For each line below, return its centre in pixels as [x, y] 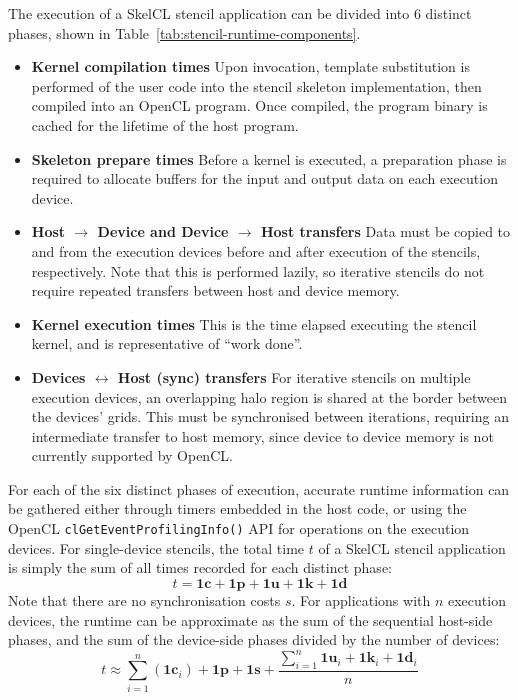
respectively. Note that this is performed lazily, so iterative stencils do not [258, 270]
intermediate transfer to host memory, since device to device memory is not [262, 435]
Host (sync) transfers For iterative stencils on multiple [294, 376]
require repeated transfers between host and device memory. [215, 290]
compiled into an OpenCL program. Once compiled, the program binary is [259, 105]
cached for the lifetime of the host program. [165, 124]
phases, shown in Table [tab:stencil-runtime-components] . [184, 32]
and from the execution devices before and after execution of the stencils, [256, 250]
